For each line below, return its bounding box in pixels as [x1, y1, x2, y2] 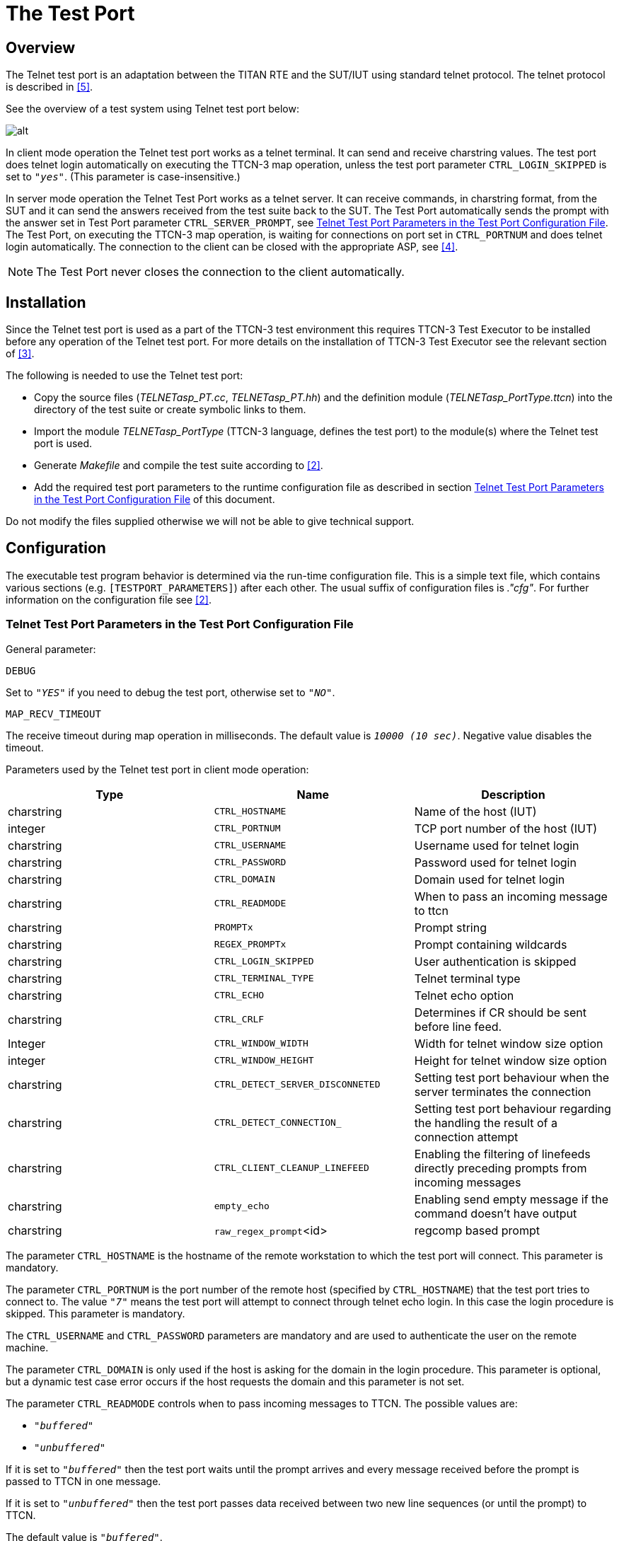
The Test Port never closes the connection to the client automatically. [36, 265, 405, 279]
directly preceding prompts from [414, 1160, 587, 1175]
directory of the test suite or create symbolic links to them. [34, 403, 306, 416]
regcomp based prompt [414, 1223, 540, 1237]
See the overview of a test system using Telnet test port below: [6, 103, 299, 115]
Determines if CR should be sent [414, 1005, 586, 1020]
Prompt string [414, 920, 487, 935]
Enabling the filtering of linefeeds [414, 1146, 591, 1161]
